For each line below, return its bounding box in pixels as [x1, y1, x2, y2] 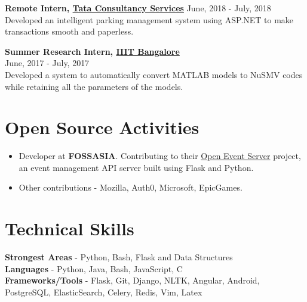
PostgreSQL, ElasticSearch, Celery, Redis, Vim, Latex [5, 285, 202, 298]
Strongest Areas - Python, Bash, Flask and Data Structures [5, 251, 233, 263]
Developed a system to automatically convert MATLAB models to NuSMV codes [5, 68, 303, 80]
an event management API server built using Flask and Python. [19, 161, 254, 173]
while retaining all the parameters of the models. [5, 80, 183, 92]
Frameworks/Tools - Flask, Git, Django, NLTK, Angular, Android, [5, 274, 260, 287]
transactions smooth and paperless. [5, 25, 134, 38]
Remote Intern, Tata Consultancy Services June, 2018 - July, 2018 [5, 2, 271, 14]
